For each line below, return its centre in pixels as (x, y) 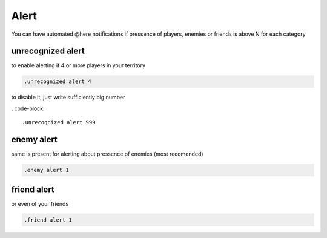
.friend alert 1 (48, 220)
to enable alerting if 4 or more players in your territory (78, 65)
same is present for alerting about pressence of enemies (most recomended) (107, 154)
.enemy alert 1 (46, 170)
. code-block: (28, 108)
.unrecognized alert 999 (59, 122)
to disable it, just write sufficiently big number (68, 98)
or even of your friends (40, 203)
